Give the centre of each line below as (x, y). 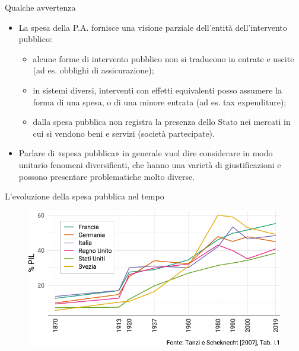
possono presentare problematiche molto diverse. (107, 176)
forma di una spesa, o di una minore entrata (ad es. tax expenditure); (160, 102)
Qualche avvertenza (40, 7)
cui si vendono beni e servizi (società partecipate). (124, 133)
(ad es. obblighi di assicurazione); (93, 70)
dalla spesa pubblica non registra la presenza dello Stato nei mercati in (162, 122)
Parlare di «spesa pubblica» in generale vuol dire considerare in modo (146, 153)
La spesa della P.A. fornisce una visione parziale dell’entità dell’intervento (153, 27)
